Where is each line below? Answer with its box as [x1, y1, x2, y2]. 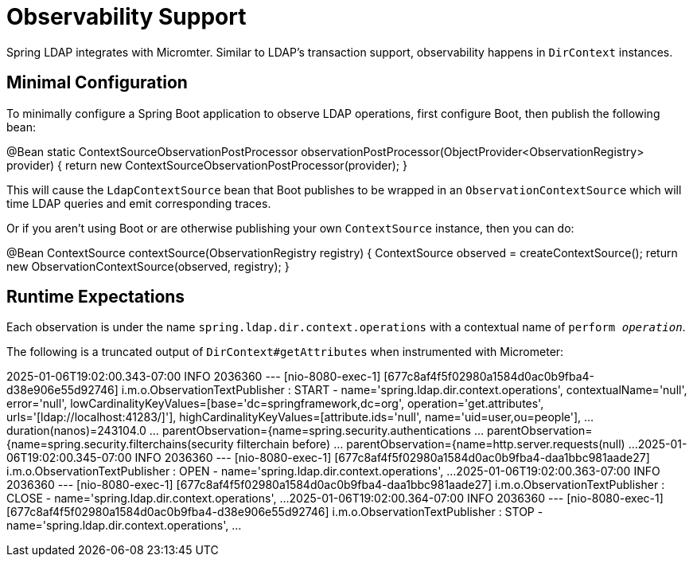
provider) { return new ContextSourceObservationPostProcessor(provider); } [6, 158, 407, 172]
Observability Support [6, 3, 247, 30]
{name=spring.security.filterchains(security [6, 437, 234, 452]
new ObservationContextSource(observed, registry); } [6, 259, 290, 273]
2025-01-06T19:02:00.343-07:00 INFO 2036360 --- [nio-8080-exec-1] [6, 369, 381, 384]
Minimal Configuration [6, 72, 188, 93]
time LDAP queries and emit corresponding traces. [6, 196, 271, 210]
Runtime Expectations [6, 287, 185, 307]
